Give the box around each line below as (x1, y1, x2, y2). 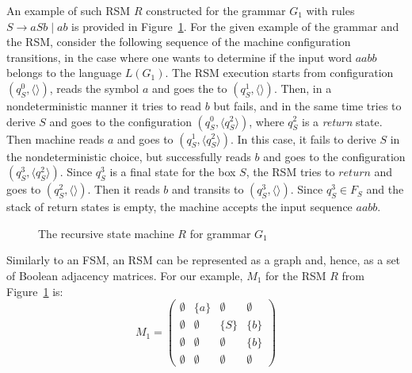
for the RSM (265, 267, 326, 283)
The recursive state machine (38, 225, 174, 241)
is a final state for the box (109, 163, 236, 180)
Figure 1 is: (6, 283, 63, 299)
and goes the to (151, 79, 227, 96)
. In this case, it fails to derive (230, 130, 376, 147)
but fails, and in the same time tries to (213, 97, 402, 113)
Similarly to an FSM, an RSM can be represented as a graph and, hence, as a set (6, 252, 401, 268)
